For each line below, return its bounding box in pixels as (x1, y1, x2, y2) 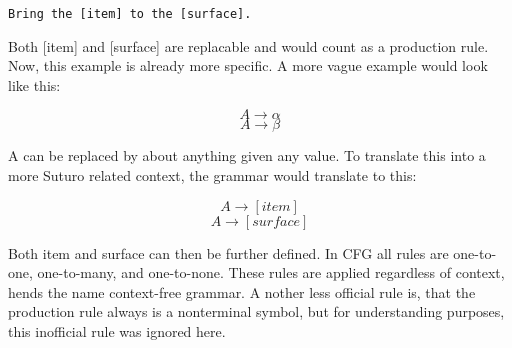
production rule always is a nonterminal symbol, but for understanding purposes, (8, 301, 505, 322)
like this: (8, 74, 61, 95)
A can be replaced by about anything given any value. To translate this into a (8, 145, 486, 166)
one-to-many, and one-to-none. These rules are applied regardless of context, (37, 262, 505, 283)
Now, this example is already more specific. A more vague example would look (8, 55, 488, 76)
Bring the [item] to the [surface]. (8, 7, 252, 21)
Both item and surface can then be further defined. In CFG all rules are (8, 242, 449, 263)
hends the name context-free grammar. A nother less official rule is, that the (8, 281, 476, 302)
